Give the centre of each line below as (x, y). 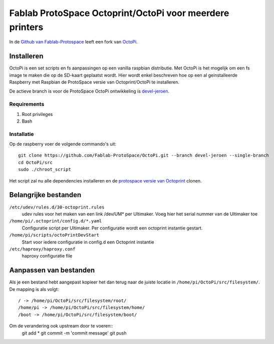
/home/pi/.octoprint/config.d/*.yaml (56, 221)
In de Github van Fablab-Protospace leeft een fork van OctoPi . (73, 42)
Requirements (27, 104)
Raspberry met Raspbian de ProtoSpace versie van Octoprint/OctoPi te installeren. (94, 82)
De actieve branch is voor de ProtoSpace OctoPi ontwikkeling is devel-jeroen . (89, 91)
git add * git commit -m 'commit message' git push (74, 333)
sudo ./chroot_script (45, 169)
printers (26, 27)
